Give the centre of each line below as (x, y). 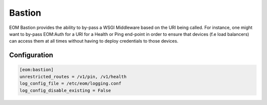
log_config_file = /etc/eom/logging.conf (70, 84)
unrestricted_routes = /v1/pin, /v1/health (73, 77)
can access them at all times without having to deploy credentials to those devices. (94, 41)
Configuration (31, 55)
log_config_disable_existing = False (65, 90)
